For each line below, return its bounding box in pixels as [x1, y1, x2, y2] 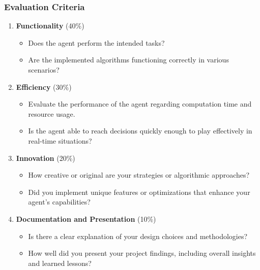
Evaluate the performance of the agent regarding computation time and [28, 98, 252, 109]
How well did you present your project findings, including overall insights [28, 248, 256, 258]
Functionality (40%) [16, 20, 84, 31]
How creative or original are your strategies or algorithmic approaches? [28, 170, 250, 180]
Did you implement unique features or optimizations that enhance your [28, 186, 250, 197]
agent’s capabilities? [28, 196, 91, 207]
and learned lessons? [28, 257, 92, 268]
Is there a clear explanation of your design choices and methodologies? [28, 230, 248, 241]
